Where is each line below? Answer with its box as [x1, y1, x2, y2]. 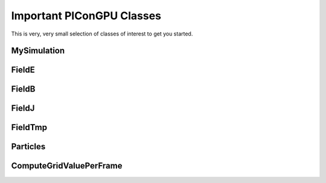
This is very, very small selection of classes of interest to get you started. [11, 30, 193, 37]
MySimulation [11, 46, 65, 56]
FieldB [11, 84, 36, 95]
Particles [11, 141, 46, 152]
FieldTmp [11, 122, 48, 132]
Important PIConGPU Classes [11, 9, 162, 22]
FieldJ [11, 103, 35, 114]
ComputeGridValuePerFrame [11, 161, 123, 171]
